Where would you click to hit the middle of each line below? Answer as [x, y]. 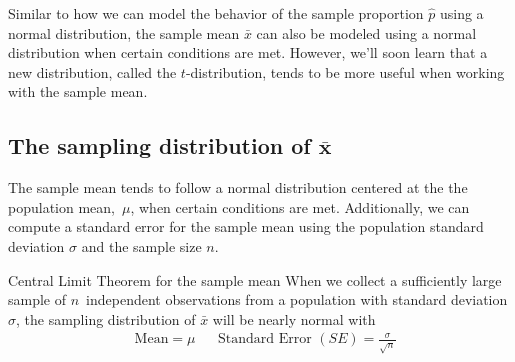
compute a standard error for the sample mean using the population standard [246, 226]
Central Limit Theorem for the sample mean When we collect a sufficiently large [255, 279]
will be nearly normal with [294, 318]
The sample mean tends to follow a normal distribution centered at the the [238, 187]
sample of [37, 299]
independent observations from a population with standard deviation [297, 299]
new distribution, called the [92, 71]
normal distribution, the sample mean [124, 32]
